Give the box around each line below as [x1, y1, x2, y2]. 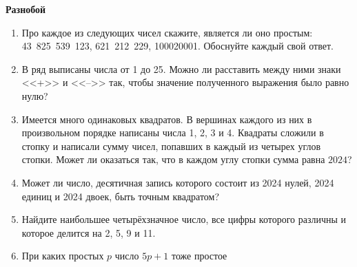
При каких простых [21, 248, 104, 263]
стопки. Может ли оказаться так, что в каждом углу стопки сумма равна [21, 152, 325, 167]
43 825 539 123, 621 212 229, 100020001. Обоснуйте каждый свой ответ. [21, 39, 334, 53]
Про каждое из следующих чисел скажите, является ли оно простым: [21, 25, 313, 39]
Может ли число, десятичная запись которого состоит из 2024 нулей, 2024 [21, 175, 334, 189]
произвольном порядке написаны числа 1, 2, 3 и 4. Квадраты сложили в [21, 125, 324, 140]
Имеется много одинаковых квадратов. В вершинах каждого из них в [21, 111, 312, 126]
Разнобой [6, 2, 46, 16]
